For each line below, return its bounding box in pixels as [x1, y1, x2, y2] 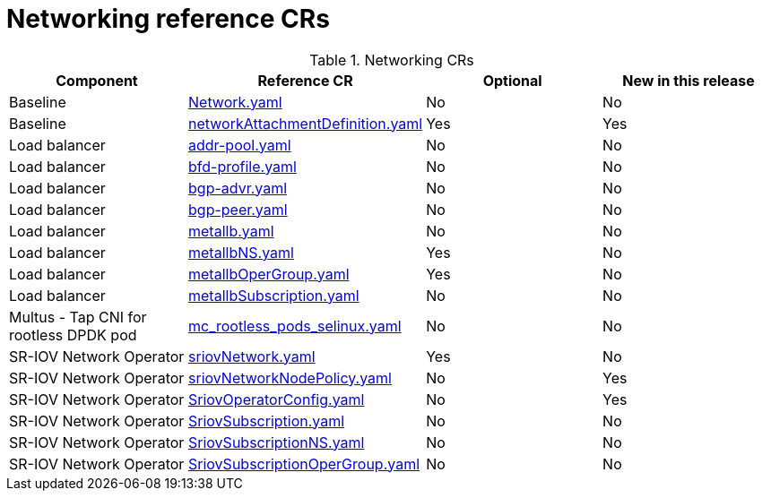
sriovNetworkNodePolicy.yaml [188, 368, 392, 387]
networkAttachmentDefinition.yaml [188, 114, 423, 133]
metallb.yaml [188, 221, 274, 240]
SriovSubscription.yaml [188, 411, 345, 430]
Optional [482, 71, 542, 90]
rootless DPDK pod [9, 325, 137, 344]
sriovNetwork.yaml [188, 347, 316, 365]
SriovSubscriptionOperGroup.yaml [188, 454, 420, 473]
